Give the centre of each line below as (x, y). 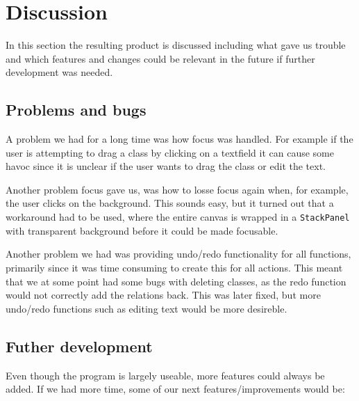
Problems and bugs (76, 110)
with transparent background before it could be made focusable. (142, 230)
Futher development (79, 346)
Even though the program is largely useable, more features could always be (165, 375)
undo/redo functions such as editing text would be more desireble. (147, 308)
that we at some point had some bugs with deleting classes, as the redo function (176, 281)
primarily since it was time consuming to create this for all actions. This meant (174, 267)
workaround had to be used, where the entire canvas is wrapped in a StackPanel (178, 217)
